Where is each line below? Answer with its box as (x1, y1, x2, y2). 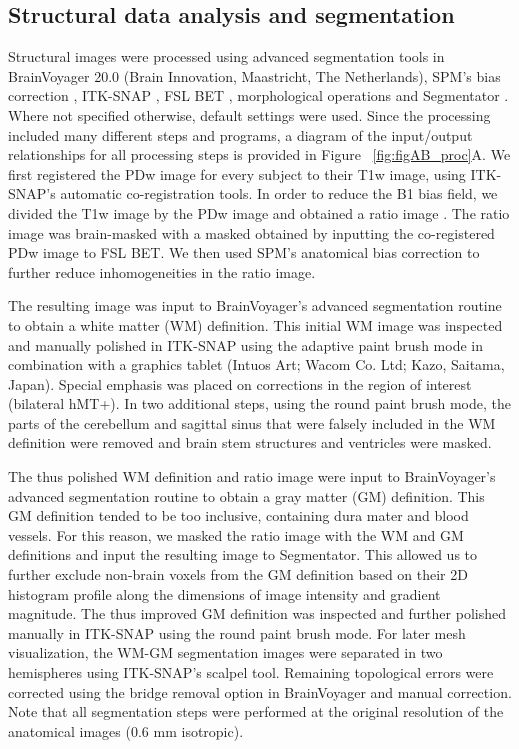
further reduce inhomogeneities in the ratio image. (8, 261, 316, 282)
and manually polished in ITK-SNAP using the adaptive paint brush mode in (8, 334, 483, 355)
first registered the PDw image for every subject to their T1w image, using (8, 163, 466, 184)
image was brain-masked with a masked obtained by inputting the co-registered (8, 222, 495, 243)
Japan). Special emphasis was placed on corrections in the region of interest (8, 373, 472, 394)
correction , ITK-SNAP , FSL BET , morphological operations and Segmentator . (8, 85, 509, 106)
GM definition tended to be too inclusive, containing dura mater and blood (8, 505, 469, 526)
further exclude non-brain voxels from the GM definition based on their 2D (8, 564, 468, 585)
